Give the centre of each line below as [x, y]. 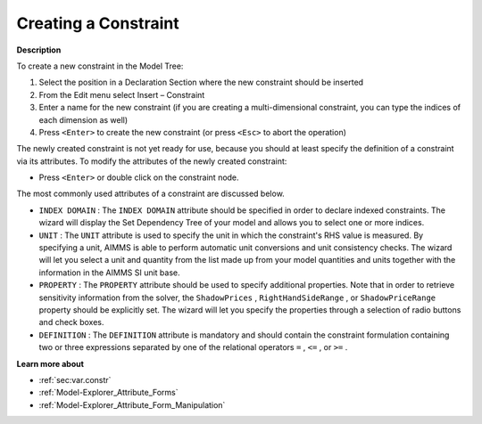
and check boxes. [71, 322]
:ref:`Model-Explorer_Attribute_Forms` [108, 393]
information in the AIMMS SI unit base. [109, 273]
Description [39, 50]
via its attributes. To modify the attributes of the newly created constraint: [152, 161]
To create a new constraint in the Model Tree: [100, 66]
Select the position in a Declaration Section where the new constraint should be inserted [201, 82]
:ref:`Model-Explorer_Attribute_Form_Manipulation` [132, 404]
